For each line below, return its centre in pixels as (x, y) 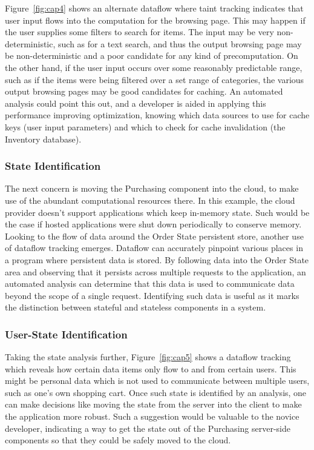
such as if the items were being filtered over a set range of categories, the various (155, 79)
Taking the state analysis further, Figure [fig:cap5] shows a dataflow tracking (148, 357)
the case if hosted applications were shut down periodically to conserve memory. (153, 224)
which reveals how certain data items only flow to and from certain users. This (151, 368)
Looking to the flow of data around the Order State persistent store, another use (154, 236)
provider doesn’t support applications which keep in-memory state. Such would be (157, 212)
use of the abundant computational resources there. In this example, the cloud (150, 200)
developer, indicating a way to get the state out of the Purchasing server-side (148, 428)
